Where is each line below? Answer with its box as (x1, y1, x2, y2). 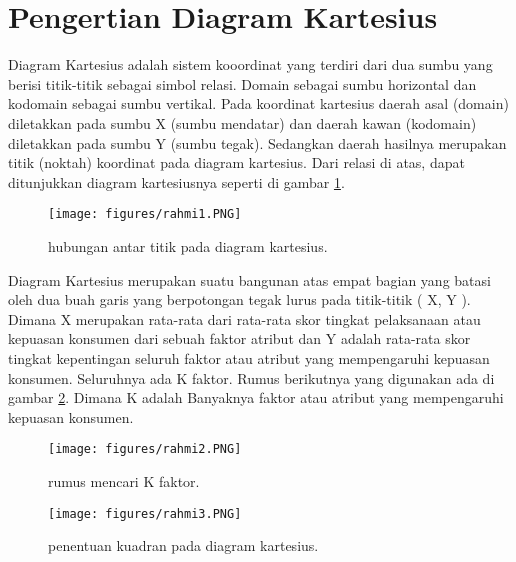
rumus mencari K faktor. (48, 470, 200, 491)
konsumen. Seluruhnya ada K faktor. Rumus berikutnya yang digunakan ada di (8, 367, 495, 388)
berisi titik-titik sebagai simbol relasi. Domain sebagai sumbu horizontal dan (8, 73, 477, 94)
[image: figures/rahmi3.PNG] (48, 506, 242, 521)
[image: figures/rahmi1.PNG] (48, 207, 242, 222)
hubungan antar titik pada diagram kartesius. (48, 235, 328, 256)
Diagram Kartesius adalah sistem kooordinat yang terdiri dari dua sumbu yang (8, 54, 493, 75)
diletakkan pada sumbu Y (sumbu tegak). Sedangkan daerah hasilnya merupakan (8, 132, 507, 153)
